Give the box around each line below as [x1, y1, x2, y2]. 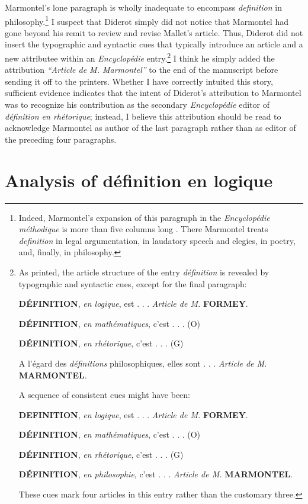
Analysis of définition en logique [5, 168, 273, 192]
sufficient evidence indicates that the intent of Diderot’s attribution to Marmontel [5, 86, 301, 99]
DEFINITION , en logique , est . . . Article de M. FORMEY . [18, 408, 248, 420]
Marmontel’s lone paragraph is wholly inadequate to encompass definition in [5, 1, 282, 13]
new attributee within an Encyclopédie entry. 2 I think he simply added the [5, 50, 275, 64]
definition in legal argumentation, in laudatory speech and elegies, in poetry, [18, 234, 296, 246]
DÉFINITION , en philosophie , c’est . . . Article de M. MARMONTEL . [18, 468, 293, 480]
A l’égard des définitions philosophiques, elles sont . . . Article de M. [18, 357, 267, 369]
